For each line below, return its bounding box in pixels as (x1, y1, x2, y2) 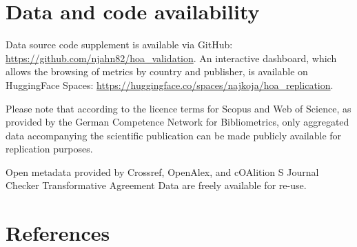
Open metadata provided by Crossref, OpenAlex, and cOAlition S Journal (6, 164, 319, 179)
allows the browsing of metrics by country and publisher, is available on (6, 64, 308, 79)
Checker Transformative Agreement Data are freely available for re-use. (6, 178, 307, 192)
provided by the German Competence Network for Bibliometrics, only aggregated (6, 115, 349, 129)
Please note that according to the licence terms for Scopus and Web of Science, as (6, 101, 351, 115)
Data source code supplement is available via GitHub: (6, 37, 233, 52)
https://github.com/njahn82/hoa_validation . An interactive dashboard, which (6, 50, 337, 65)
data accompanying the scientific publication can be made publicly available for (6, 128, 342, 142)
